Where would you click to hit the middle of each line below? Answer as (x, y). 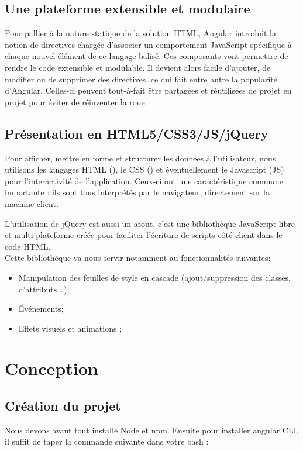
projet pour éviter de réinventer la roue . (78, 101)
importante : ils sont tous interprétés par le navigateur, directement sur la (137, 192)
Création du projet (63, 406)
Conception (51, 368)
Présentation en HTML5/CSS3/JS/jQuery (137, 133)
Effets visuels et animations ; (70, 328)
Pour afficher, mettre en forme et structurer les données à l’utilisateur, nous (140, 158)
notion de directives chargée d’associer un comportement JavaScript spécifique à (148, 44)
